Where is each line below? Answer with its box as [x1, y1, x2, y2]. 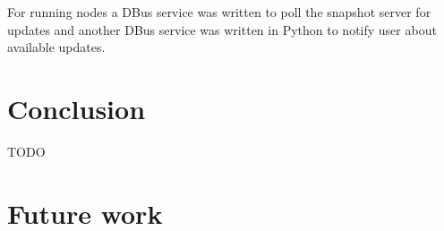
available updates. [7, 38, 106, 56]
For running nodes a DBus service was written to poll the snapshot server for [7, 3, 431, 21]
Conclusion [7, 90, 146, 126]
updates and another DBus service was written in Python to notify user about [7, 20, 437, 38]
